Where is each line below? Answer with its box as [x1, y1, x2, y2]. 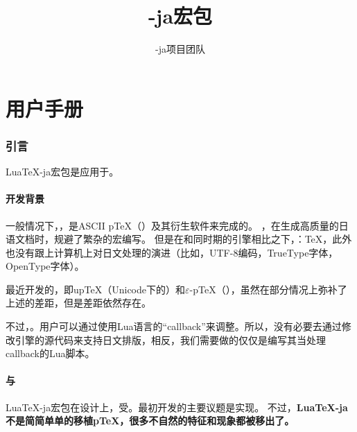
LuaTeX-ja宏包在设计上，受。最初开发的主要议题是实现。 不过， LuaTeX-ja [6, 399, 348, 414]
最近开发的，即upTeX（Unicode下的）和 [6, 282, 186, 296]
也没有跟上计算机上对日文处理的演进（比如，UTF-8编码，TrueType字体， [6, 245, 338, 259]
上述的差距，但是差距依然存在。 [6, 295, 151, 310]
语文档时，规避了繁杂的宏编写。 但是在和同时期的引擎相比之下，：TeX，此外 [6, 232, 352, 246]
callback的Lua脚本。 [6, 346, 95, 361]
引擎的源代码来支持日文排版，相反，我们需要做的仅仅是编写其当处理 [15, 332, 326, 347]
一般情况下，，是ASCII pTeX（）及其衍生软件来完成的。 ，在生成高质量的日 [6, 218, 349, 232]
